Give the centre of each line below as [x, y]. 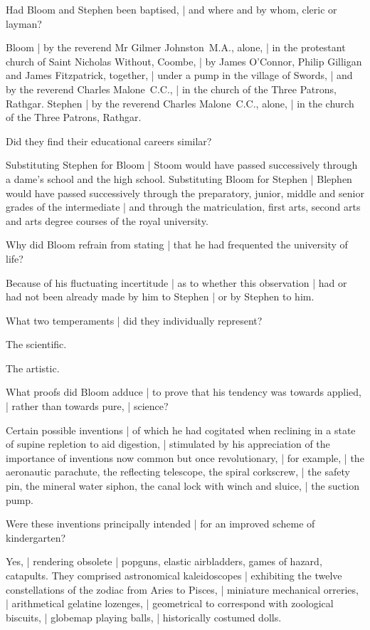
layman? [24, 23]
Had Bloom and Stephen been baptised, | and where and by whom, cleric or [171, 9]
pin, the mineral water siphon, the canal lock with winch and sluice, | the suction [183, 486]
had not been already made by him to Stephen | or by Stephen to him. [160, 296]
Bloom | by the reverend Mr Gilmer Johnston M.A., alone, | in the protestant [176, 47]
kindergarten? [36, 537]
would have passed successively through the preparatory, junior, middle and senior [185, 193]
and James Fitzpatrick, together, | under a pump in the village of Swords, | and [179, 75]
